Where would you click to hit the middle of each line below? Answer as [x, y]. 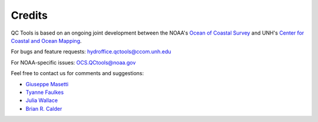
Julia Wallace [42, 100]
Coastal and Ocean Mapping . [46, 40]
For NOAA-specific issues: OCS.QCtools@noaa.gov [73, 62]
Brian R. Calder [44, 109]
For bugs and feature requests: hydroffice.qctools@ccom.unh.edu [91, 52]
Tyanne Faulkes [45, 92]
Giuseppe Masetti [47, 84]
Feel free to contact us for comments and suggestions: [77, 73]
